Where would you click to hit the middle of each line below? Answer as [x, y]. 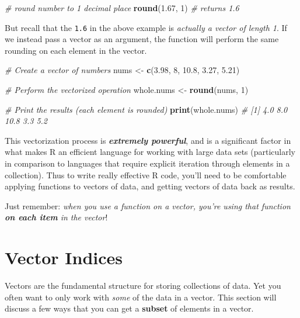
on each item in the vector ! [56, 217]
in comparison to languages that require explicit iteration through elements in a [147, 163]
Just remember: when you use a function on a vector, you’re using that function [148, 205]
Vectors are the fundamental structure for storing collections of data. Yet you [143, 286]
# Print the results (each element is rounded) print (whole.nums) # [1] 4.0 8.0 [146, 109]
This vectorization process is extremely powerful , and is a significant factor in [148, 140]
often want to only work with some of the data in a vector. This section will [141, 297]
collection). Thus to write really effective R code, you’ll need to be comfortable [146, 174]
